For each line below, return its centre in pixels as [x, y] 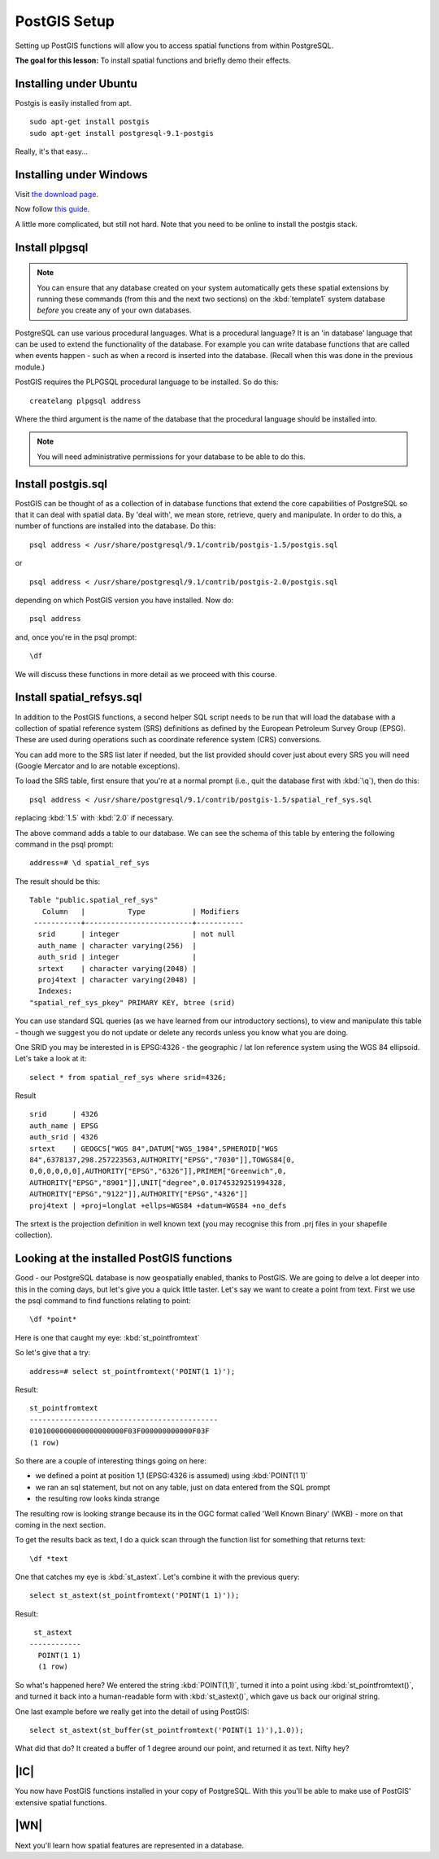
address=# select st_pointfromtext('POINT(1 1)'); [133, 1371]
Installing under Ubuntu [76, 83]
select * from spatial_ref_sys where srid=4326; [128, 1077]
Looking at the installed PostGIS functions [124, 1259]
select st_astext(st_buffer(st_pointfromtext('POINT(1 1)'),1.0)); [167, 1730]
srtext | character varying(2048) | [117, 968]
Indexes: [55, 991]
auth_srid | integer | [117, 957]
